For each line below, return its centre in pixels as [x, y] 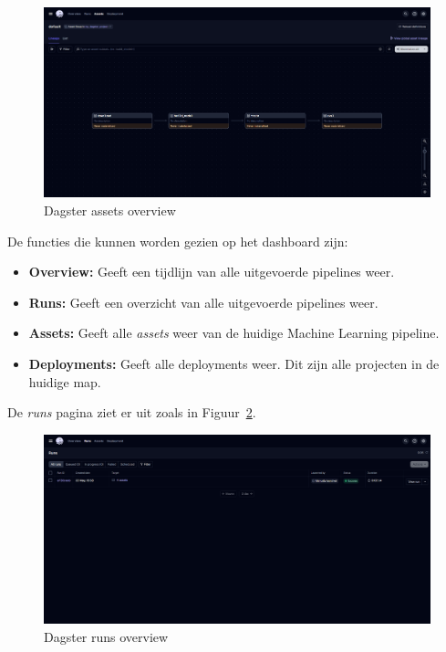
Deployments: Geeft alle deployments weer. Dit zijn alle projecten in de [234, 364]
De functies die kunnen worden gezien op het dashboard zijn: [178, 241]
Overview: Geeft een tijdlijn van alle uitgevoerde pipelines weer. [212, 272]
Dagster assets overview [110, 210]
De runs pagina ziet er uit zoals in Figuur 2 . [132, 412]
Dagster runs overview [106, 637]
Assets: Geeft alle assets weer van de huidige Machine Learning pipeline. [234, 333]
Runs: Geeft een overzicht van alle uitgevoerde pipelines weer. [203, 302]
